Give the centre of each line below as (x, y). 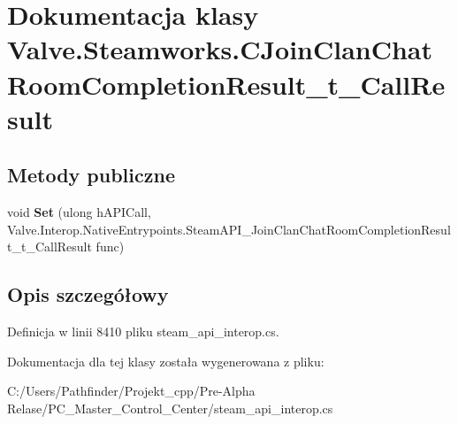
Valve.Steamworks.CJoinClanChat (220, 49)
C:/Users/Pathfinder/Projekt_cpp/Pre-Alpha (131, 391)
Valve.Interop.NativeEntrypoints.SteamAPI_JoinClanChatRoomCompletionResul (229, 229)
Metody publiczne (91, 175)
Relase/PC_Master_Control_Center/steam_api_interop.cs (170, 408)
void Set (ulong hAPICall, (79, 212)
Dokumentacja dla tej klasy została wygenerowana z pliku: (166, 361)
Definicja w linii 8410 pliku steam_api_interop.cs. (143, 331)
